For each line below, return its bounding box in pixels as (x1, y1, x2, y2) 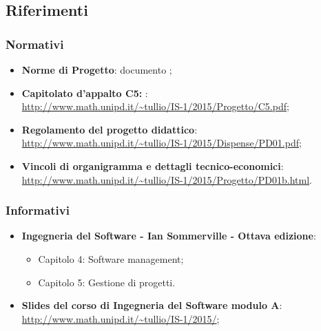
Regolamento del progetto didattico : (21, 122, 198, 136)
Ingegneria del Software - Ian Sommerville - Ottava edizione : (21, 228, 316, 243)
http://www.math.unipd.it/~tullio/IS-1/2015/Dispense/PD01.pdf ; (21, 136, 302, 150)
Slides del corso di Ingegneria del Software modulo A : (21, 298, 282, 312)
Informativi (6, 202, 70, 219)
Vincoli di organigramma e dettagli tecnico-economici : (21, 158, 284, 173)
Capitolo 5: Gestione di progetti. (38, 275, 176, 289)
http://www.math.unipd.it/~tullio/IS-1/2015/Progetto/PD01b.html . (21, 172, 312, 186)
